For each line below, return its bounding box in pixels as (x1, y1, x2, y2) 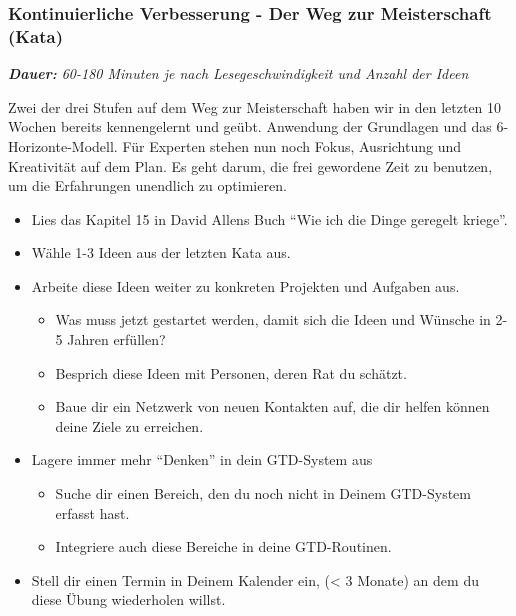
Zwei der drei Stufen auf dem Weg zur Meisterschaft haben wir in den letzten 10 (8, 96, 502, 117)
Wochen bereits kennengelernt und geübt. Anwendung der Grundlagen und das (8, 116, 492, 137)
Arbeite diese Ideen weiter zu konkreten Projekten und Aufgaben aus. (31, 275, 460, 296)
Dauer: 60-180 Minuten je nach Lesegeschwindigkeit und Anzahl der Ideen (8, 63, 469, 84)
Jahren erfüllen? (67, 329, 166, 350)
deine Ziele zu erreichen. (55, 415, 204, 436)
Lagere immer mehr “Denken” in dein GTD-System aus (31, 449, 373, 470)
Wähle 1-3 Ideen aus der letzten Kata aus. (31, 242, 291, 263)
